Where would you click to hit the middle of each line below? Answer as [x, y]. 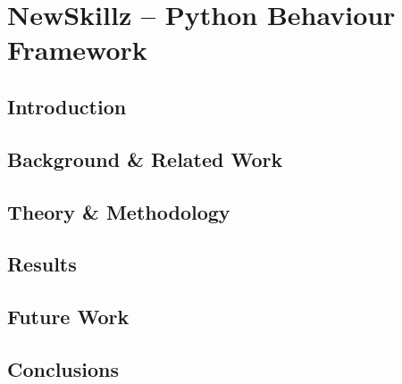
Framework [77, 50]
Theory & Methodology [119, 211]
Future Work [68, 317]
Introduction [67, 106]
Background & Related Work [145, 159]
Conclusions [63, 368]
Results [42, 264]
